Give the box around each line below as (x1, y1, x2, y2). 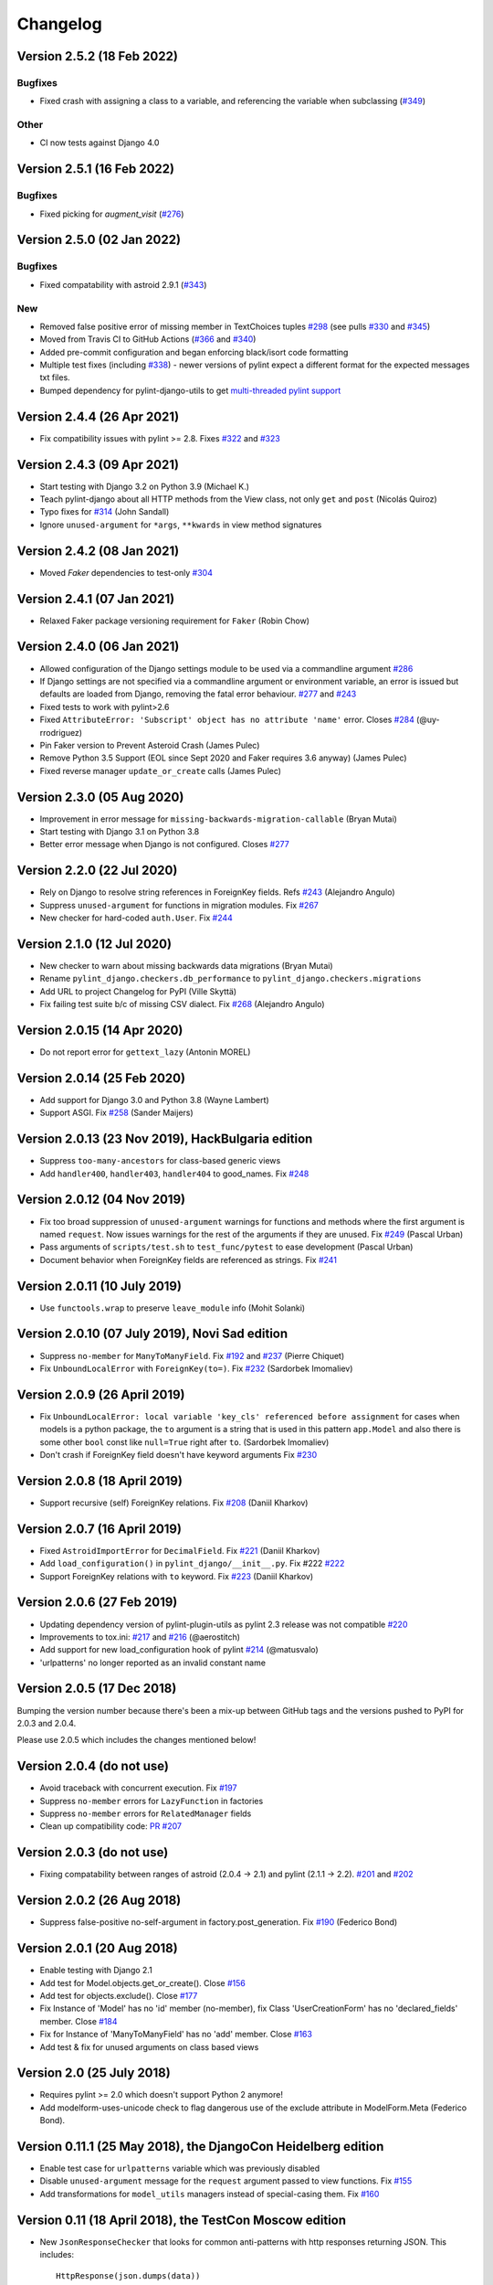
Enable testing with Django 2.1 (39, 1965, 152, 1976)
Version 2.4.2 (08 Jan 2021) (16, 543, 180, 558)
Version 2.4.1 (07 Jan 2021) (16, 590, 175, 607)
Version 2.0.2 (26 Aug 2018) (16, 1893, 182, 1908)
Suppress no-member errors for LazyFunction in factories (39, 1795, 264, 1806)
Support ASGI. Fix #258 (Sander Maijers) (39, 1107, 194, 1119)
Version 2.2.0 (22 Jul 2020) (16, 863, 178, 878)
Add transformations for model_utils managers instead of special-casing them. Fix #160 (39, 2188, 380, 2199)
